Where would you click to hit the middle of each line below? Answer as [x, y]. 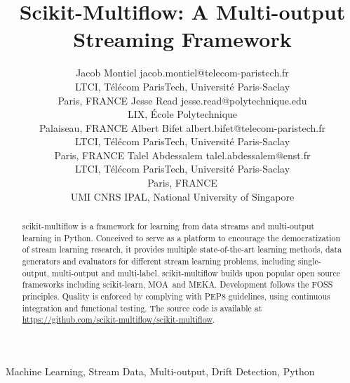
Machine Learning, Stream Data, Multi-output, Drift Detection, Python [160, 371]
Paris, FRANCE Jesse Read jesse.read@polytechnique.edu [182, 100]
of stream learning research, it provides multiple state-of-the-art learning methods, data [182, 249]
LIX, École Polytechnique [182, 114]
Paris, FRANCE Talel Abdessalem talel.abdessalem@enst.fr [182, 155]
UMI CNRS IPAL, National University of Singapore [182, 196]
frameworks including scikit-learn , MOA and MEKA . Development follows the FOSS [177, 284]
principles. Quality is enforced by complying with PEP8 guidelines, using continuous [176, 296]
